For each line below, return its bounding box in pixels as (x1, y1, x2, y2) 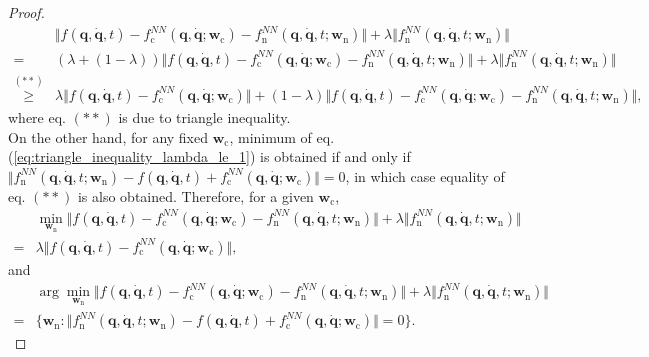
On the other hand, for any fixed (8, 126, 209, 147)
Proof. (8, 2, 45, 22)
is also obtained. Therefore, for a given (77, 185, 314, 206)
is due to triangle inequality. (118, 106, 291, 127)
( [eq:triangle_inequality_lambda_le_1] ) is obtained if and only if (8, 146, 411, 167)
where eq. (8, 106, 66, 127)
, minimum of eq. (229, 126, 335, 147)
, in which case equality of (345, 165, 505, 186)
